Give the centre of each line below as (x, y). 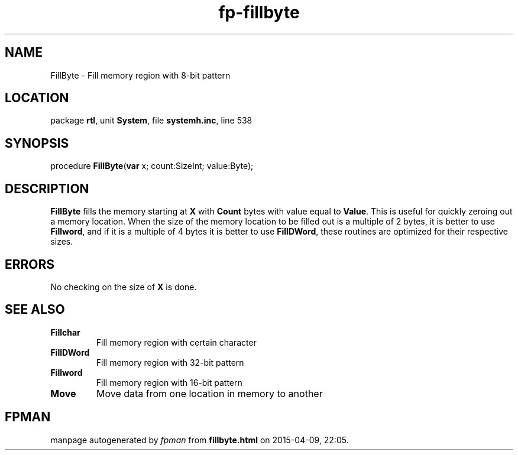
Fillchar (65, 332)
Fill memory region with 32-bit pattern (170, 362)
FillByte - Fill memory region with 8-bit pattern (140, 75)
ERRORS (30, 264)
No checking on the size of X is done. (124, 287)
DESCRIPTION (47, 188)
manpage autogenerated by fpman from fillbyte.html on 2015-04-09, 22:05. (200, 440)
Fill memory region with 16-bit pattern (169, 382)
